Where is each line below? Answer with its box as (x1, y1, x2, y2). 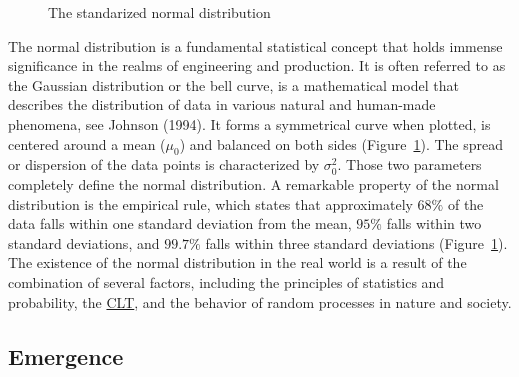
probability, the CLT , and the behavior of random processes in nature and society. (8, 291, 512, 312)
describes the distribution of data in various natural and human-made (8, 94, 436, 115)
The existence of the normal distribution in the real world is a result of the (8, 252, 467, 273)
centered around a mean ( (8, 133, 166, 154)
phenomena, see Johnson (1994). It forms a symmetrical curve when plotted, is (8, 113, 491, 134)
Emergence (8, 340, 124, 371)
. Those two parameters (337, 154, 482, 175)
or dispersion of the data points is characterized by (8, 154, 320, 175)
